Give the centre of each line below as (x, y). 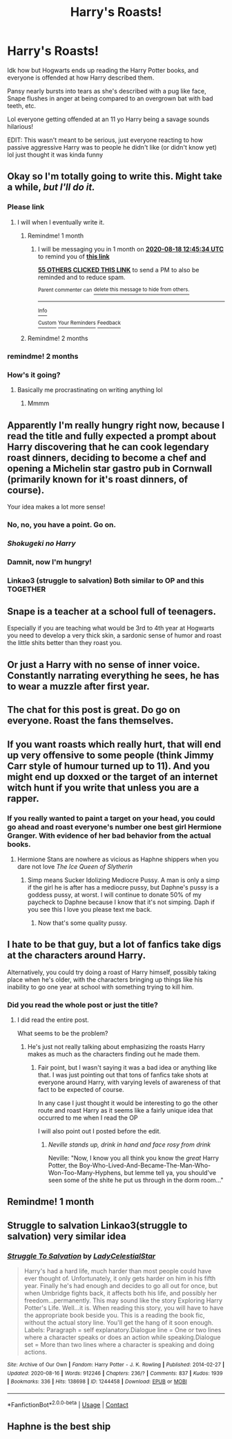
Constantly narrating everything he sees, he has (113, 675)
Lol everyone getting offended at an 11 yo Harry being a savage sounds (108, 119)
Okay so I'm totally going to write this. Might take (115, 176)
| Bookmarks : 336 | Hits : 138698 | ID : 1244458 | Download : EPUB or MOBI (97, 1382)
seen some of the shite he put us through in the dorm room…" (136, 1180)
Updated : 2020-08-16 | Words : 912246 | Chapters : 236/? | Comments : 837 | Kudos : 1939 (115, 1373)
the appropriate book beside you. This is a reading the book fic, (114, 1315)
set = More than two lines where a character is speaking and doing (119, 1345)
